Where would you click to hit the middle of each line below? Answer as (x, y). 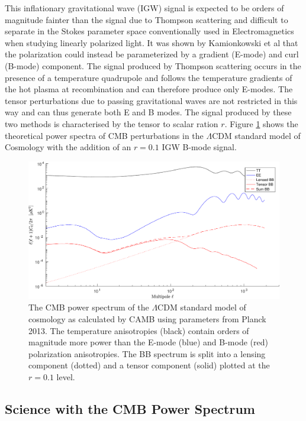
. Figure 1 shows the (261, 123)
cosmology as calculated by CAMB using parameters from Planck (147, 319)
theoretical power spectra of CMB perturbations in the (104, 135)
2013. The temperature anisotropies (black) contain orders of (139, 330)
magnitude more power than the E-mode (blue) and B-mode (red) (148, 342)
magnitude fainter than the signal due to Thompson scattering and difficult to (146, 19)
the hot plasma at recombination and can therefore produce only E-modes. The (149, 89)
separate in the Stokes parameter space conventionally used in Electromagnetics (149, 31)
